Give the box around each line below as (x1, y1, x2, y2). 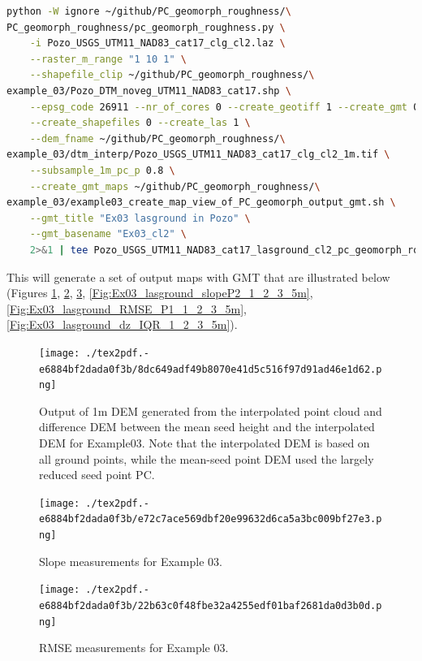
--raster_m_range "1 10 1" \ (29, 53, 187, 65)
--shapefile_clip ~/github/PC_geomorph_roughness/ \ (29, 69, 315, 81)
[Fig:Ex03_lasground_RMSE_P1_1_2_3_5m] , (6, 300, 247, 317)
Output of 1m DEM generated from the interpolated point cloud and (39, 402, 382, 419)
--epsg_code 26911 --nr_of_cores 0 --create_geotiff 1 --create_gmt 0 (29, 101, 420, 113)
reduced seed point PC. (39, 466, 155, 483)
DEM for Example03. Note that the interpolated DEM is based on (39, 434, 370, 451)
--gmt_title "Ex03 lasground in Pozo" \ (29, 212, 251, 224)
